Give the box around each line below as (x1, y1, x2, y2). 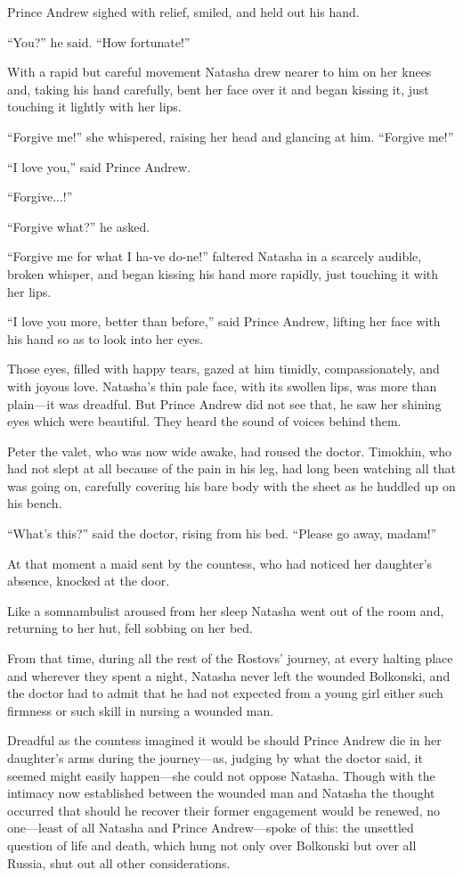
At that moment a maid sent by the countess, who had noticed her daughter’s (7, 554, 433, 572)
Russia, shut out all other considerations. (7, 853, 231, 872)
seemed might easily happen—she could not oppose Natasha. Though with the (7, 766, 435, 784)
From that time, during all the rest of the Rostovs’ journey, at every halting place (7, 649, 453, 668)
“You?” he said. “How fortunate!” (7, 32, 191, 51)
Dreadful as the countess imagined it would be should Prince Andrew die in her (7, 731, 442, 750)
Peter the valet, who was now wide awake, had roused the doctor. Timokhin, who (7, 441, 451, 460)
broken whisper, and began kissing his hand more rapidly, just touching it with (7, 264, 439, 283)
